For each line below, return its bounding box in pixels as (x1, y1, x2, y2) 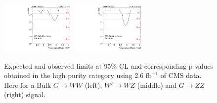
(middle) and (137, 79, 177, 90)
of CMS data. (160, 70, 202, 80)
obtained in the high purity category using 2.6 (4, 70, 144, 80)
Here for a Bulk (4, 79, 51, 90)
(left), (85, 79, 102, 90)
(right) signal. (4, 89, 45, 100)
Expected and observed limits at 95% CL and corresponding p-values (4, 60, 214, 71)
